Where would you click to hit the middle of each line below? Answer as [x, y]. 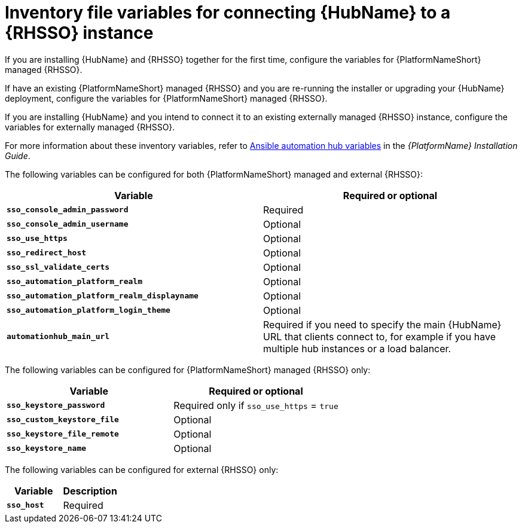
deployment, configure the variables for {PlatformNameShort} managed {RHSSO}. [166, 98]
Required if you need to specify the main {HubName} [382, 324]
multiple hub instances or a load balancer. [357, 348]
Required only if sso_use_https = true [256, 405]
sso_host [25, 505]
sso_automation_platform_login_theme [88, 310]
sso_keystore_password [56, 405]
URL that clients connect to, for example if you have [380, 336]
